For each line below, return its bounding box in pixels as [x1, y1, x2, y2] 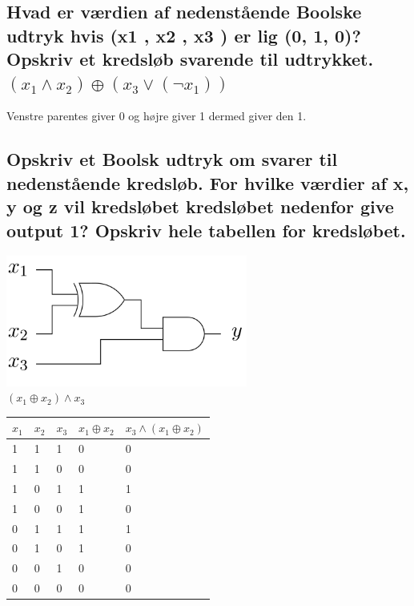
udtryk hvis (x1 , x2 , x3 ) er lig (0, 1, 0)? [6, 22, 361, 47]
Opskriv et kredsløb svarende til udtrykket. [6, 46, 374, 71]
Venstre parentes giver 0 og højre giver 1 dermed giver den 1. [6, 107, 307, 124]
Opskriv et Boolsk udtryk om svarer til [6, 147, 338, 172]
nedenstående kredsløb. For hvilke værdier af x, [6, 170, 409, 195]
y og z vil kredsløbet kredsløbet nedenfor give [6, 194, 394, 219]
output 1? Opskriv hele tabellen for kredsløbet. [6, 217, 406, 242]
